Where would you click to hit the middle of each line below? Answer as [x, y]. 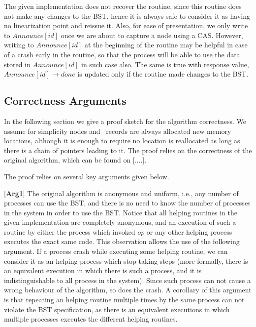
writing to [19, 45]
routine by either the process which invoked [70, 231]
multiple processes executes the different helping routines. [91, 319]
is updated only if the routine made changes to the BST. [163, 74]
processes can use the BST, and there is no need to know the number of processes [127, 203]
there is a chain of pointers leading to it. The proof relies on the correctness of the [128, 150]
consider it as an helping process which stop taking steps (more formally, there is [126, 261]
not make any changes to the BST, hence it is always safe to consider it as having [127, 16]
